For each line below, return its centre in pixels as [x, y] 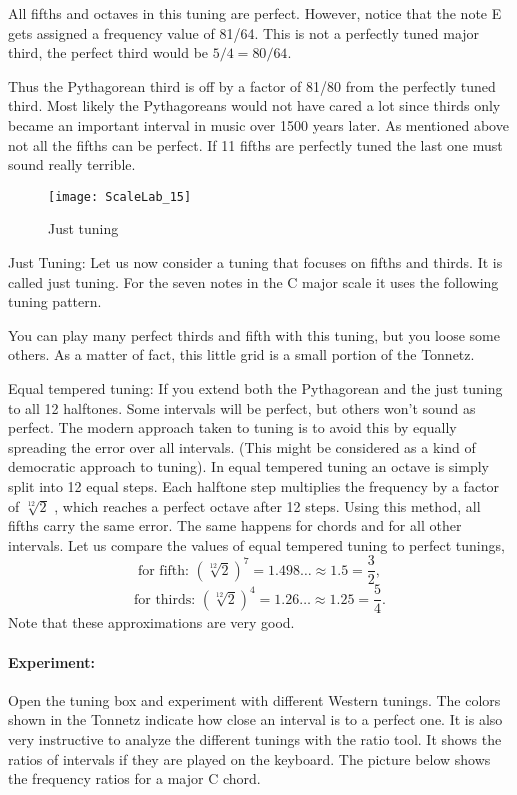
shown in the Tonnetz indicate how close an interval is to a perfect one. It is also [255, 719]
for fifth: [163, 570]
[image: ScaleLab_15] [120, 196]
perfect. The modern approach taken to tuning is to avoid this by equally [232, 427]
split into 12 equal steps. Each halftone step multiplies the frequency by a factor [254, 485]
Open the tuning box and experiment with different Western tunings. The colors [254, 699]
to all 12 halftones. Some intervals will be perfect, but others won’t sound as [242, 407]
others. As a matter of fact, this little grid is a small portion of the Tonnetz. [241, 354]
